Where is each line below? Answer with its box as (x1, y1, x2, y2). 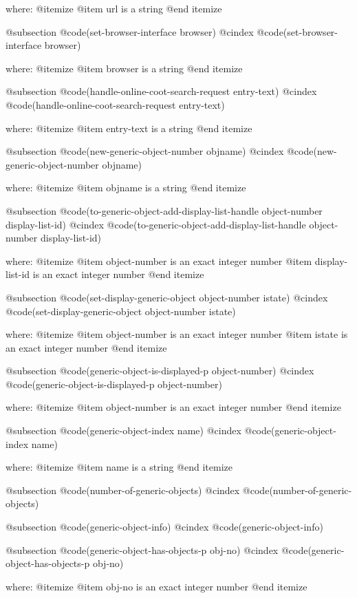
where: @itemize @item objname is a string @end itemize (6, 180, 246, 195)
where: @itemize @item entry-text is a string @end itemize (6, 120, 252, 135)
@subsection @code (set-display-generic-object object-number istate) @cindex (6, 290, 328, 304)
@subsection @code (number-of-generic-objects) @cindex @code (6, 482, 270, 497)
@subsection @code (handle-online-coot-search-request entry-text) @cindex (6, 84, 317, 98)
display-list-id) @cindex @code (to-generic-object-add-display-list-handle (6, 217, 306, 231)
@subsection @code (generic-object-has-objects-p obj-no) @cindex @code (6, 542, 308, 557)
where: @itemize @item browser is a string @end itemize (6, 61, 243, 75)
